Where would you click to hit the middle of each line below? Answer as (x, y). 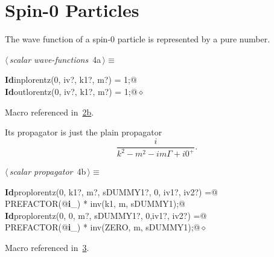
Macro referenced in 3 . (47, 248)
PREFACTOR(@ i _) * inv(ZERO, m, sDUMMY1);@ (103, 227)
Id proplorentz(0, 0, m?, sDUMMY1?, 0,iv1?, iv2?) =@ (106, 215)
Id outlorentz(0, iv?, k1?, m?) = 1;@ (71, 91)
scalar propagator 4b (48, 171)
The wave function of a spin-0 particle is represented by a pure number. (138, 39)
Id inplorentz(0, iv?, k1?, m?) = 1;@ (71, 80)
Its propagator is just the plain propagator (84, 132)
